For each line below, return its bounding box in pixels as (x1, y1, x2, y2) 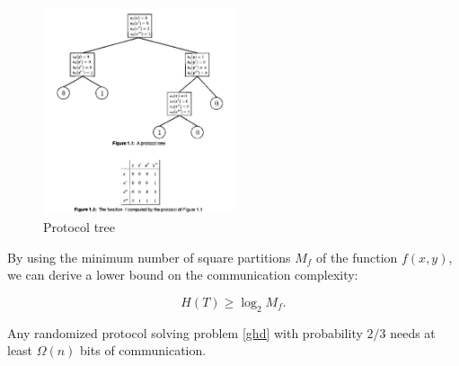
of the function (316, 247, 398, 266)
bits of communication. (80, 341, 207, 360)
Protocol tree (43, 218, 115, 237)
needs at (390, 323, 436, 342)
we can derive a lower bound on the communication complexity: (7, 265, 358, 284)
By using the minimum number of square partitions (7, 247, 291, 266)
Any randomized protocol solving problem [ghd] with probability (7, 323, 363, 342)
